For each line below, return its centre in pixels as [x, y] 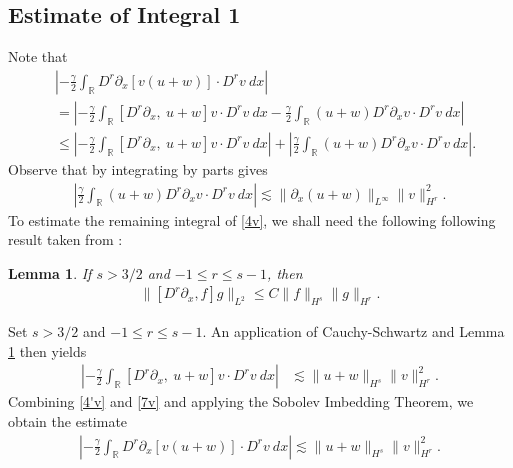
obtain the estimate [68, 420]
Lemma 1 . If [50, 272]
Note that [38, 56]
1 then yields [47, 350]
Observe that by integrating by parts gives [138, 168]
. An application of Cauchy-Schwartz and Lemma [353, 331]
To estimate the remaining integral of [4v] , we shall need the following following [252, 219]
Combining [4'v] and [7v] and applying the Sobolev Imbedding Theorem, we [241, 401]
